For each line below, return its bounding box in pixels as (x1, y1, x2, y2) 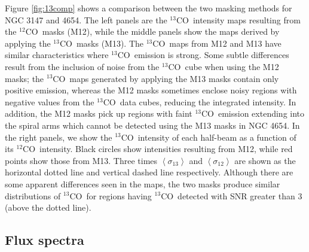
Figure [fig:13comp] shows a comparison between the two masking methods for (5, 2, 292, 14)
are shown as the (234, 154, 296, 166)
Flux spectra (5, 230, 84, 249)
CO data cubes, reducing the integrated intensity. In (103, 95, 296, 108)
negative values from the (5, 95, 94, 108)
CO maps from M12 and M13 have (152, 37, 282, 49)
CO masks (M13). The (59, 37, 144, 49)
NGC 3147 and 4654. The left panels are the (5, 13, 167, 26)
